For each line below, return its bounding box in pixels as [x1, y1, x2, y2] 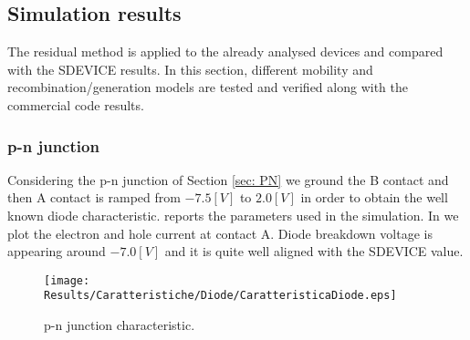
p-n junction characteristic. [44, 315, 195, 335]
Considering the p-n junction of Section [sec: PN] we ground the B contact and [7, 170, 449, 189]
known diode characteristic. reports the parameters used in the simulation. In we [7, 205, 459, 224]
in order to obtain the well [300, 188, 448, 207]
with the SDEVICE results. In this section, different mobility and [7, 59, 373, 78]
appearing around [7, 242, 106, 261]
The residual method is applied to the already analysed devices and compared [7, 42, 444, 61]
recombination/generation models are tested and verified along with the [7, 77, 408, 97]
